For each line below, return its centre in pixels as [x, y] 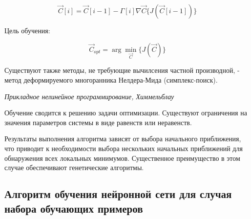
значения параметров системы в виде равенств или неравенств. [98, 122]
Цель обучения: [27, 30]
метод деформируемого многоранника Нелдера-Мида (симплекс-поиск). [111, 79]
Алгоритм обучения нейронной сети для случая [118, 194]
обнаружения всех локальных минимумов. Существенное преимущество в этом [122, 158]
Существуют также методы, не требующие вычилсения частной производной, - [122, 70]
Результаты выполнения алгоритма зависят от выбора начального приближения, [123, 139]
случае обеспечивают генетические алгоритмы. [74, 167]
